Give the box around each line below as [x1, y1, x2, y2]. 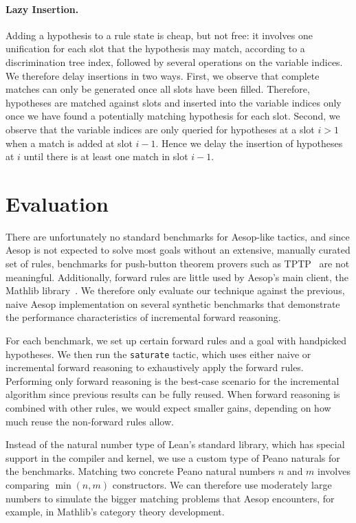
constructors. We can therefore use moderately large [112, 478, 332, 492]
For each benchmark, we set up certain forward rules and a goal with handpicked [5, 333, 347, 348]
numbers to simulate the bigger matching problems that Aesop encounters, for [5, 491, 335, 505]
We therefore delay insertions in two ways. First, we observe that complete [5, 68, 320, 82]
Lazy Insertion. [5, 1, 79, 16]
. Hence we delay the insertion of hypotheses [155, 135, 343, 150]
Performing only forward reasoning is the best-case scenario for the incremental [5, 373, 340, 388]
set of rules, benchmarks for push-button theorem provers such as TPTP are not [5, 256, 350, 271]
